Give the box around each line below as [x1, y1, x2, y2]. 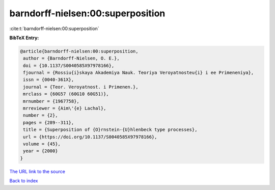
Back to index [9, 178, 38, 184]
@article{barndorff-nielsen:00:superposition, [20, 48, 139, 54]
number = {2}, [23, 113, 58, 118]
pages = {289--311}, [23, 120, 74, 125]
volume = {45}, [23, 141, 61, 147]
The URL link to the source [9, 168, 66, 174]
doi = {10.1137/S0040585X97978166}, [23, 63, 115, 68]
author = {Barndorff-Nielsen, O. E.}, [23, 56, 120, 61]
